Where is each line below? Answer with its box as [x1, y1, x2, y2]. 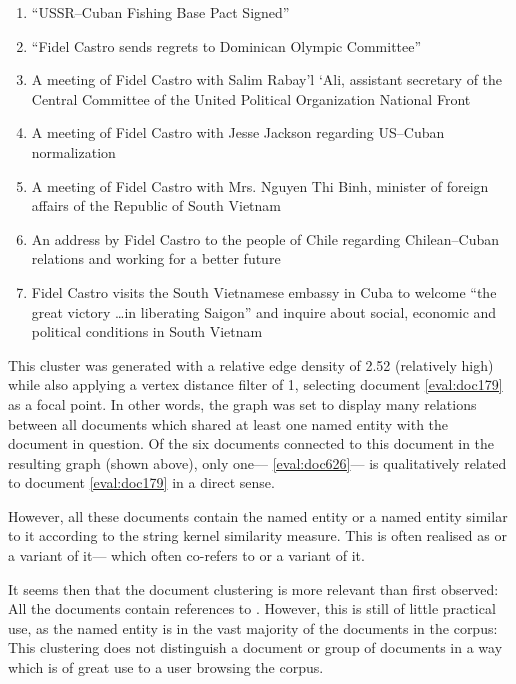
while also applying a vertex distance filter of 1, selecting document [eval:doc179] [8, 374, 503, 395]
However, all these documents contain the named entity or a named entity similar [8, 505, 508, 526]
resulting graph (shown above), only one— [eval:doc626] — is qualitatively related [8, 452, 507, 473]
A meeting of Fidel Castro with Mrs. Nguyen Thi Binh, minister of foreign [31, 175, 489, 196]
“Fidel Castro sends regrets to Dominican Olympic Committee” [31, 35, 422, 56]
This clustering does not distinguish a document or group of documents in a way [8, 637, 503, 658]
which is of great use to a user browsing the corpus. [8, 657, 324, 678]
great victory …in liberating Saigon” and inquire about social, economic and [31, 301, 497, 322]
